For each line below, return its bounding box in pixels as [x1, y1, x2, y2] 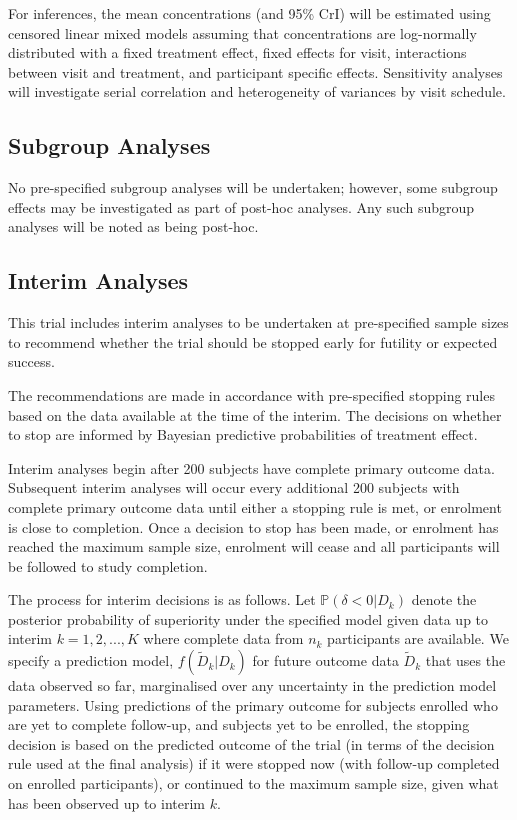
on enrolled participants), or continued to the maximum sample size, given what [8, 773, 499, 794]
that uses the [425, 650, 506, 671]
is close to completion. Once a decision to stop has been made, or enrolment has [8, 516, 499, 537]
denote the [411, 589, 477, 610]
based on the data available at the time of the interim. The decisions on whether [8, 404, 502, 425]
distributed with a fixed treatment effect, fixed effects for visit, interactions [8, 42, 467, 63]
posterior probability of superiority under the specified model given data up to [8, 608, 489, 629]
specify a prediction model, [8, 650, 174, 671]
